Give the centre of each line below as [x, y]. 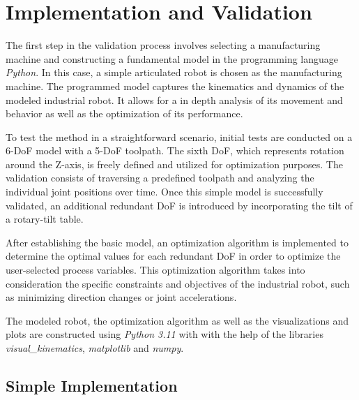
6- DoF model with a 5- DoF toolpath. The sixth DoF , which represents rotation [175, 150]
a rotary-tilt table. [45, 219]
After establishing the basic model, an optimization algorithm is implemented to [177, 242]
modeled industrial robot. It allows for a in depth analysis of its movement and [174, 99]
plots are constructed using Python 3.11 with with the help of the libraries [165, 334]
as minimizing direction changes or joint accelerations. [121, 297]
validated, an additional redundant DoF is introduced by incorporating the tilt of [179, 205]
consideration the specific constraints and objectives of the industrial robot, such [178, 283]
